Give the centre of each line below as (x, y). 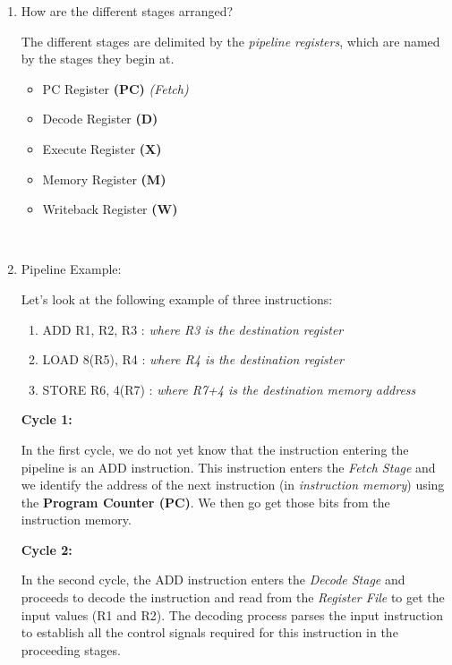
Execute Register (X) (102, 148)
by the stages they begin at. (98, 59)
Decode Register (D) (100, 119)
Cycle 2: (47, 549)
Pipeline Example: (71, 269)
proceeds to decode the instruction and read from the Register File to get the (233, 597)
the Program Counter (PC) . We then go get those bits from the (205, 502)
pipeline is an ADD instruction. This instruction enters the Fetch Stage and (228, 467)
